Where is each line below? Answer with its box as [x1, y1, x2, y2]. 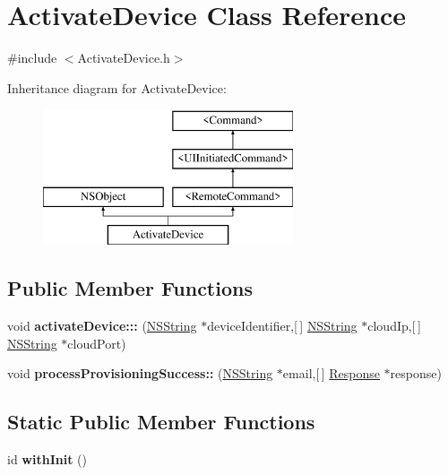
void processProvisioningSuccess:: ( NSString [7, 364, 273, 383]
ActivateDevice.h [77, 48, 170, 67]
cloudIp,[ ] [367, 316, 421, 335]
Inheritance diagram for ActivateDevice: [7, 78, 227, 97]
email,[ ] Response [282, 364, 380, 383]
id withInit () [7, 450, 87, 469]
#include [7, 48, 57, 67]
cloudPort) [67, 333, 126, 352]
